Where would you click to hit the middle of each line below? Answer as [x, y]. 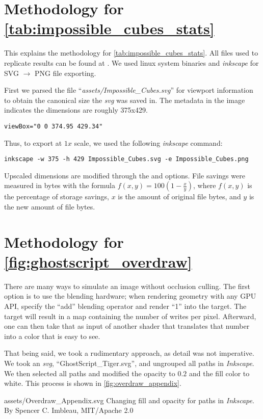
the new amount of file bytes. [50, 206]
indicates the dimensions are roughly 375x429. [76, 110]
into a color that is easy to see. [52, 336]
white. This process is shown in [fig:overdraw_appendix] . [93, 383]
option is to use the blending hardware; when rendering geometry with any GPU [130, 296]
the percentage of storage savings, [57, 197]
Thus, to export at [33, 142]
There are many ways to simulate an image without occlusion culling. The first [127, 286]
